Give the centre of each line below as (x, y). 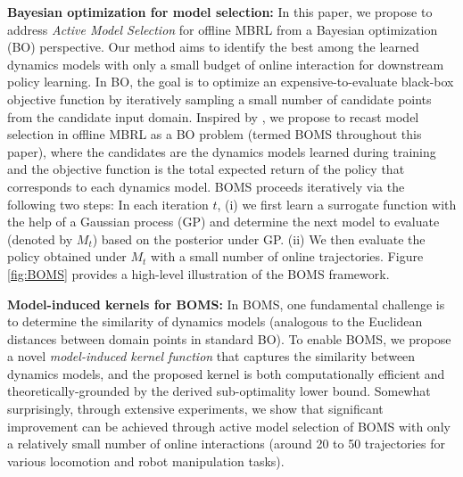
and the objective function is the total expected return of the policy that (206, 169)
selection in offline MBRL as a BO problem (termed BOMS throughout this (215, 134)
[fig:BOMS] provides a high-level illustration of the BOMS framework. (198, 273)
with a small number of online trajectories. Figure (287, 256)
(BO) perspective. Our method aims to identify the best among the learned (213, 47)
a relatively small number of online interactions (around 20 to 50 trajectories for (226, 444)
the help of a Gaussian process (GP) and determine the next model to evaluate (223, 222)
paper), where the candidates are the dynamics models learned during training (222, 151)
